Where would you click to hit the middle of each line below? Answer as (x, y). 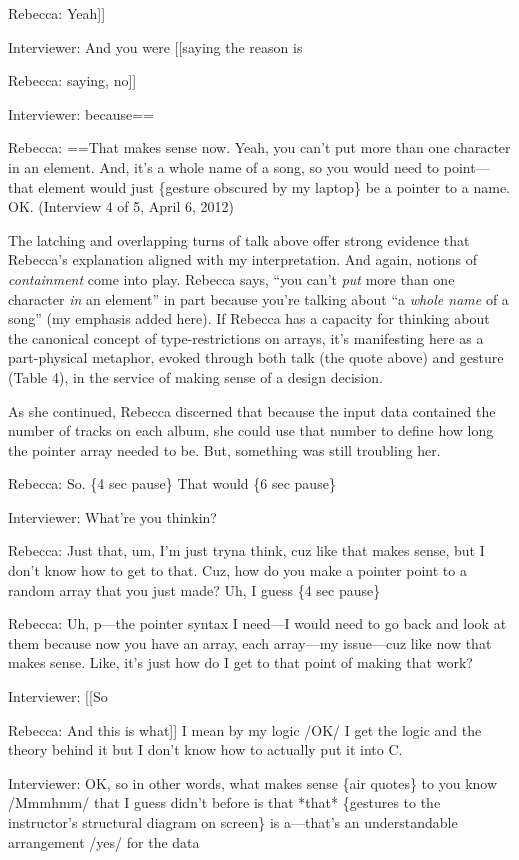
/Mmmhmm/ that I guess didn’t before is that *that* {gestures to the (224, 802)
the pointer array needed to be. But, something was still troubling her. (224, 449)
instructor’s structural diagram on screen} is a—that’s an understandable (233, 822)
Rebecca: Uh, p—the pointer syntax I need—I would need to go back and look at (257, 623)
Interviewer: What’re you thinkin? (112, 516)
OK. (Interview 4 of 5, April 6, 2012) (121, 206)
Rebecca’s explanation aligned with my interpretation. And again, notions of (243, 259)
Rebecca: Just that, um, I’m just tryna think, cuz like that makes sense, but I (246, 550)
